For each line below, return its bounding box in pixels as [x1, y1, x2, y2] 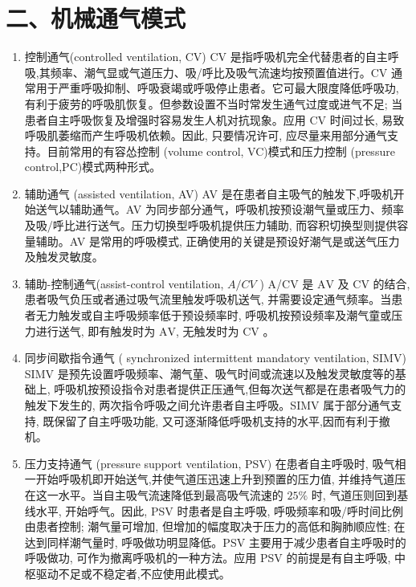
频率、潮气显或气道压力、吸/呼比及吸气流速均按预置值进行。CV [50, 63, 388, 80]
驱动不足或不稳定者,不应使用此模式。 [35, 565, 230, 581]
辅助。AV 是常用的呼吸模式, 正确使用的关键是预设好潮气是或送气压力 [35, 232, 400, 249]
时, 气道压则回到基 [311, 486, 409, 503]
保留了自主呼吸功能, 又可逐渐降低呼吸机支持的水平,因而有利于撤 [54, 412, 390, 429]
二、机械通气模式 [6, 2, 186, 35]
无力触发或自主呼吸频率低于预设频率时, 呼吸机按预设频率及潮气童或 [35, 307, 392, 324]
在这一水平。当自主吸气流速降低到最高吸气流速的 [24, 486, 283, 503]
